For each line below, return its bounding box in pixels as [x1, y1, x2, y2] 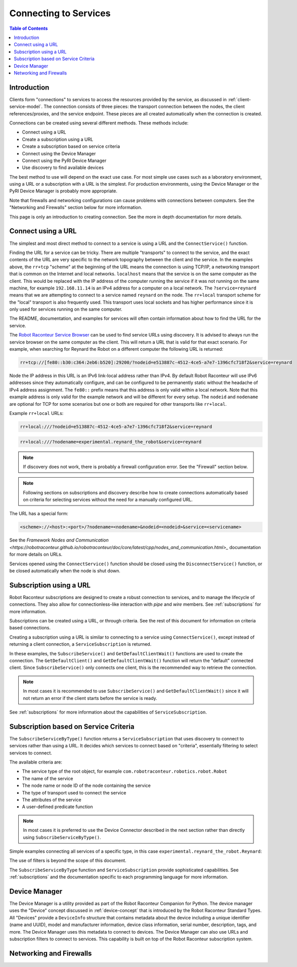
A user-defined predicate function [22, 804, 93, 810]
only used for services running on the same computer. [9, 306, 122, 312]
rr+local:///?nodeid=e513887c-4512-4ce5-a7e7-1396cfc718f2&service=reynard [20, 424, 213, 430]
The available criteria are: [9, 759, 63, 765]
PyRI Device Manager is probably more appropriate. [9, 188, 117, 194]
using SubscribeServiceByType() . [23, 834, 101, 840]
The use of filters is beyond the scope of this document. [9, 858, 126, 864]
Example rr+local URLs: [9, 410, 64, 416]
